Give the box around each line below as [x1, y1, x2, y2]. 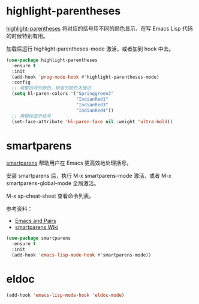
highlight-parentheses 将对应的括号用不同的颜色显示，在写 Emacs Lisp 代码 [6, 25, 193, 32]
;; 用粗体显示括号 [11, 113, 52, 119]
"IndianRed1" [76, 96, 109, 103]
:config [11, 79, 31, 85]
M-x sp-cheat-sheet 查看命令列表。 [6, 192, 95, 199]
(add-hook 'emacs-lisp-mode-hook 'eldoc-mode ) [6, 292, 125, 298]
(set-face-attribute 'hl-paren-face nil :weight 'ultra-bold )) [11, 118, 173, 124]
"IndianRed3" [76, 102, 109, 108]
